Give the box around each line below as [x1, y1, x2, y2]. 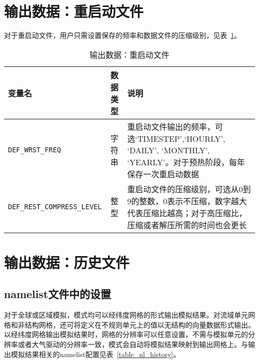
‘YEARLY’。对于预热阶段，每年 [127, 156, 245, 168]
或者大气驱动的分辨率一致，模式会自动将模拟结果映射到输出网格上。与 [17, 339, 248, 350]
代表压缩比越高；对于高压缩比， [127, 207, 247, 219]
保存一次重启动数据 [127, 168, 199, 180]
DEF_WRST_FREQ [8, 146, 61, 154]
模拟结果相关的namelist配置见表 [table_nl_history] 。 [10, 349, 180, 359]
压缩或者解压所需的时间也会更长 [127, 219, 247, 231]
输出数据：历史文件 [4, 252, 130, 272]
